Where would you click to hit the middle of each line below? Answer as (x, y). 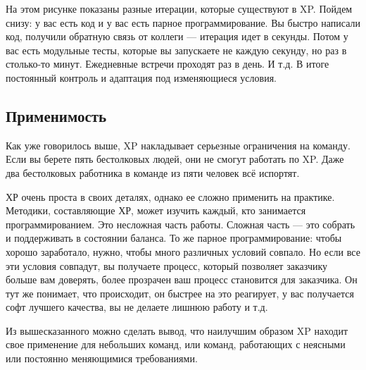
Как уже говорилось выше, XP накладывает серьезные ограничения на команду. (178, 145)
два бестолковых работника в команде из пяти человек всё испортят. (153, 172)
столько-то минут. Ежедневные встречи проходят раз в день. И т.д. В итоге (168, 64)
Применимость (56, 115)
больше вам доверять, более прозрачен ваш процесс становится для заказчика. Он (182, 279)
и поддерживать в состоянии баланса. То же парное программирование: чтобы (174, 238)
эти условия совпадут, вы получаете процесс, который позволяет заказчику (167, 265)
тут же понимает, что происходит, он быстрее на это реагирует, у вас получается (180, 293)
